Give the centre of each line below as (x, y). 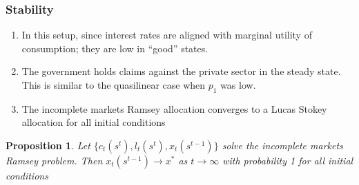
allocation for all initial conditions (94, 122)
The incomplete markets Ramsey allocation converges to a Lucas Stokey (174, 108)
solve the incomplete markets (282, 145)
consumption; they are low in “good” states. (115, 48)
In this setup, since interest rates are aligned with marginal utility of (167, 35)
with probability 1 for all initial (288, 160)
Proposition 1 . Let (48, 145)
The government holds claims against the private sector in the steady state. (181, 71)
